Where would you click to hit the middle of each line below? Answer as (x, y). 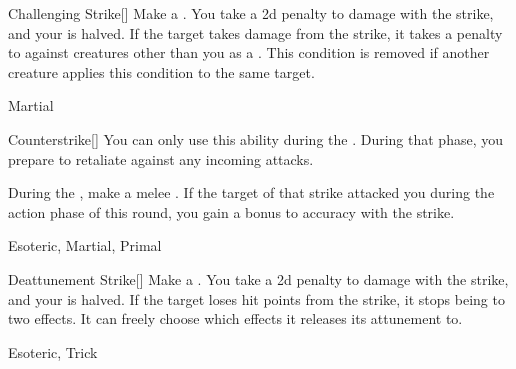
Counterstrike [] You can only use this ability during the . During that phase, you (256, 138)
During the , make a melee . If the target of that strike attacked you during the (251, 192)
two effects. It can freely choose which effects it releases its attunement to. (235, 318)
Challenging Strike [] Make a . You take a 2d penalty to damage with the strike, (251, 13)
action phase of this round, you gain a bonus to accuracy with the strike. (231, 211)
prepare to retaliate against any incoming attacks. (161, 158)
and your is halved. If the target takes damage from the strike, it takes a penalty (255, 32)
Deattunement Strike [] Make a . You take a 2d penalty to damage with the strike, (258, 278)
